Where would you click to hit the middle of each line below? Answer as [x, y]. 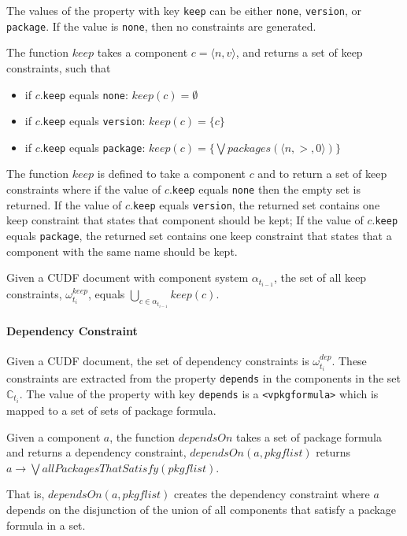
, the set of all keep [320, 277]
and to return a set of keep [322, 174]
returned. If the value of [64, 204]
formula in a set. [46, 525]
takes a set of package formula [309, 436]
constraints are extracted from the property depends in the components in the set [203, 378]
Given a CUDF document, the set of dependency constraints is [158, 361]
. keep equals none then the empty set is [265, 189]
